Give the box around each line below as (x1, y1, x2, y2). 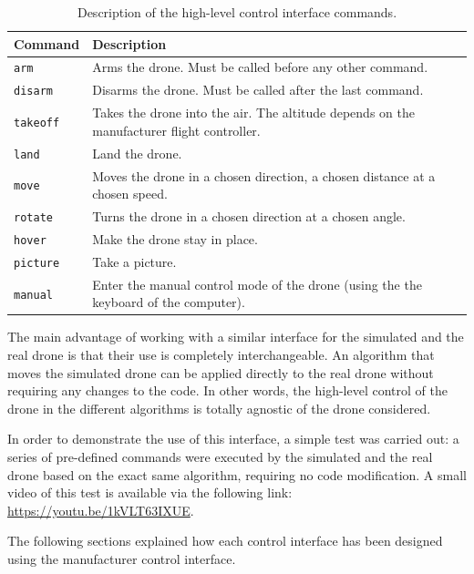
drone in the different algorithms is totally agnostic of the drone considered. (7, 398, 431, 417)
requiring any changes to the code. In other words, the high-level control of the (7, 381, 448, 400)
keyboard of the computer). (92, 292, 245, 312)
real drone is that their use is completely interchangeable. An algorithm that (7, 345, 435, 364)
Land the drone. (92, 143, 182, 162)
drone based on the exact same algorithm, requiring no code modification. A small (7, 465, 467, 484)
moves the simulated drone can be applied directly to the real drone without (7, 363, 434, 382)
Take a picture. (92, 251, 177, 271)
